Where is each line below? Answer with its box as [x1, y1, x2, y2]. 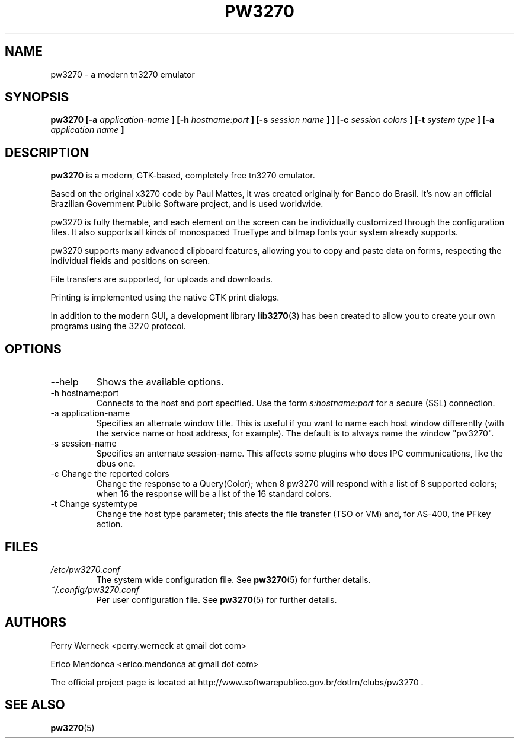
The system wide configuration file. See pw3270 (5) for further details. [96, 574, 371, 585]
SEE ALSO [5, 697, 65, 713]
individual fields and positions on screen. [50, 256, 210, 266]
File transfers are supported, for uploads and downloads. [50, 274, 273, 285]
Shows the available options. [96, 376, 224, 388]
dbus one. [96, 458, 136, 469]
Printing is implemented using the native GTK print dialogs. [50, 292, 280, 303]
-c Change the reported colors [50, 468, 169, 479]
